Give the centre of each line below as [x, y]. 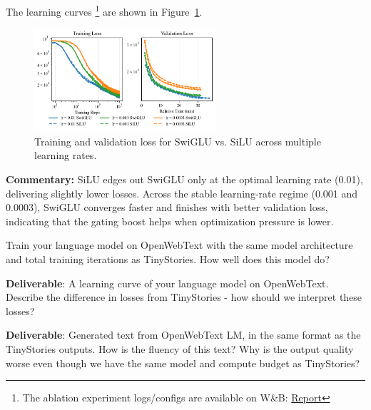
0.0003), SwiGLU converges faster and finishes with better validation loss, [167, 207]
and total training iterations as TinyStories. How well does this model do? [168, 258]
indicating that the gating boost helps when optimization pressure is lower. [170, 221]
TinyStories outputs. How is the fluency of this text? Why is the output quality [180, 348]
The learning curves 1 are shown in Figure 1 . [104, 10]
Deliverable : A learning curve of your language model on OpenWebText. [167, 283]
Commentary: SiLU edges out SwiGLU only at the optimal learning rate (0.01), [184, 179]
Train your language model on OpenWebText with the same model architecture [179, 245]
